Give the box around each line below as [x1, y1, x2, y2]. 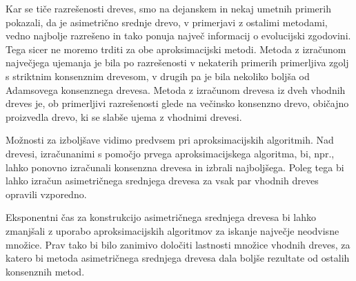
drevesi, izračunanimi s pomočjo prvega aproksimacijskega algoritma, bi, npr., [6, 146, 335, 160]
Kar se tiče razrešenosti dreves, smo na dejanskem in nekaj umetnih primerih [6, 1, 331, 15]
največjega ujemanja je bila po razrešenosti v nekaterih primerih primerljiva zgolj [6, 55, 349, 70]
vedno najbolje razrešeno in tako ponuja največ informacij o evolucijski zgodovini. [6, 28, 351, 43]
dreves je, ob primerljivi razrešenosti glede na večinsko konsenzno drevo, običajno [6, 96, 349, 110]
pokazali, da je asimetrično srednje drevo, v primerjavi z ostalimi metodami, [6, 14, 328, 29]
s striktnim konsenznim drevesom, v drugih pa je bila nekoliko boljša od [6, 68, 310, 83]
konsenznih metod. [6, 264, 85, 278]
